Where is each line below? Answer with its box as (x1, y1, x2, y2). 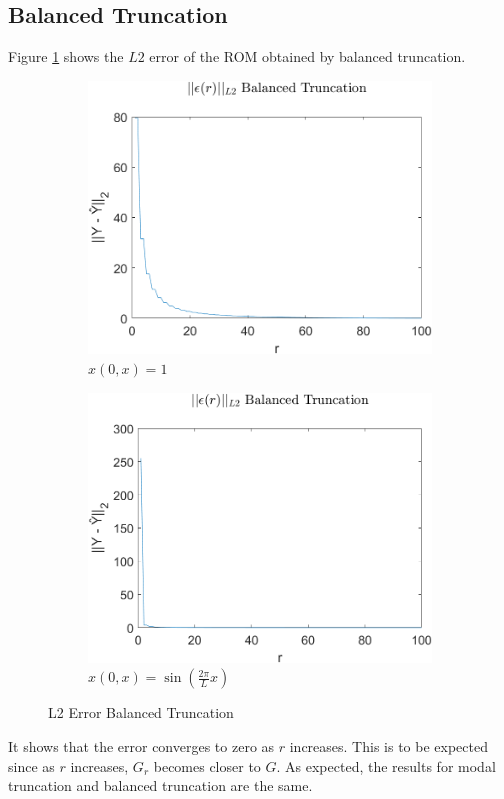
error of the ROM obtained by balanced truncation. (149, 46, 466, 67)
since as (8, 755, 55, 776)
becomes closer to (153, 755, 261, 776)
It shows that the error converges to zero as (8, 735, 275, 756)
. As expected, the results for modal (276, 755, 496, 776)
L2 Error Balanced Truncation (48, 702, 234, 723)
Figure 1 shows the (8, 46, 124, 67)
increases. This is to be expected (289, 735, 488, 756)
